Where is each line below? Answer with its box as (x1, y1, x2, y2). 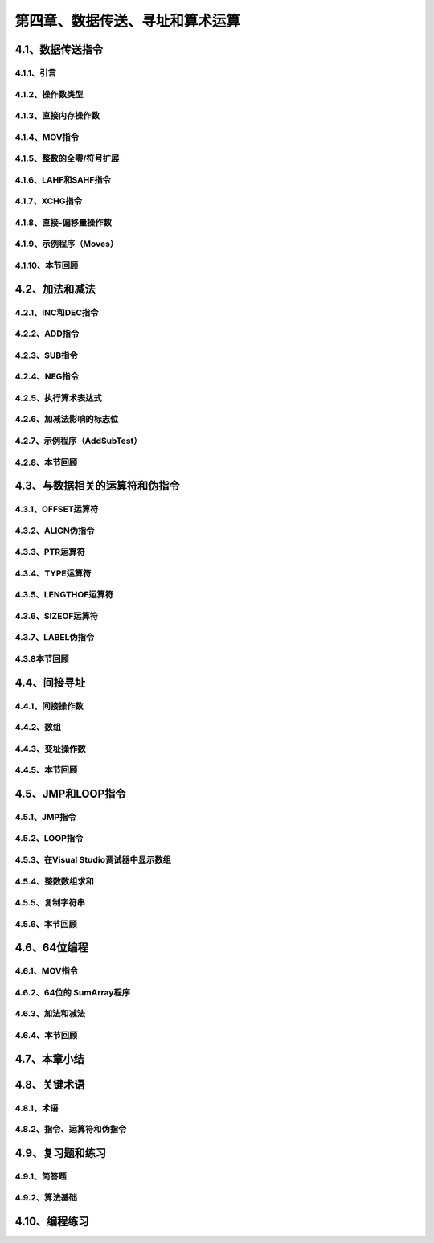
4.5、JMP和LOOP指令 (14, 786, 126, 800)
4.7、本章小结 (14, 1052, 84, 1065)
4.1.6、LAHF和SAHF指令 (14, 174, 112, 185)
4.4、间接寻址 (14, 675, 86, 689)
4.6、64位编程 (14, 941, 88, 954)
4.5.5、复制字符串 (14, 897, 86, 909)
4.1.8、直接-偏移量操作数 (14, 217, 113, 228)
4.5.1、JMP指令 (14, 811, 76, 823)
